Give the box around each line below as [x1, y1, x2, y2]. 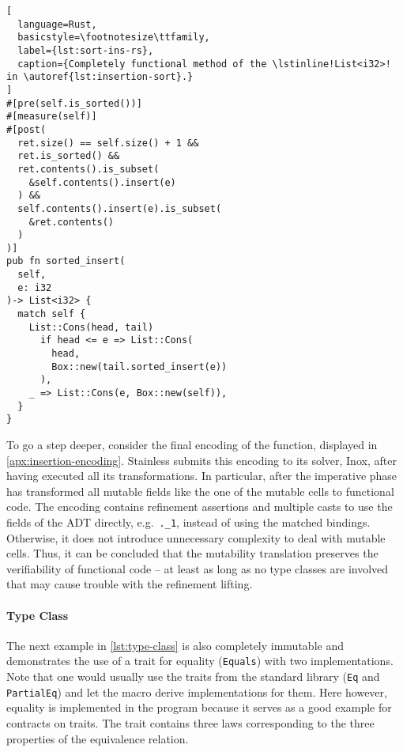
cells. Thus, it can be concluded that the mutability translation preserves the [6, 545, 379, 561]
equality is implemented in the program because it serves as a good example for [6, 699, 392, 716]
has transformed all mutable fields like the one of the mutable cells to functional [6, 482, 394, 499]
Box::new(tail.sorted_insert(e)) [51, 361, 228, 372]
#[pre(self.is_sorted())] [6, 97, 142, 109]
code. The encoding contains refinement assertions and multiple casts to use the [6, 498, 393, 515]
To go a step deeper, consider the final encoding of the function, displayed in [6, 436, 378, 452]
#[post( [6, 123, 47, 135]
